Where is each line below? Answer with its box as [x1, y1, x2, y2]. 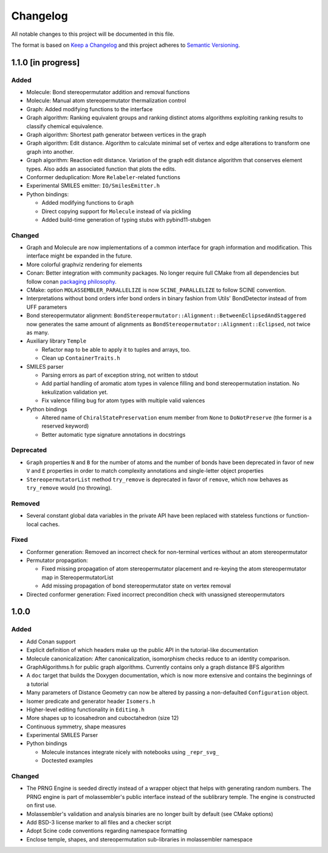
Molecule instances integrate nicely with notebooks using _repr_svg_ [41, 748, 219, 756]
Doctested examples [41, 757, 94, 764]
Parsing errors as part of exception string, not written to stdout [41, 371, 199, 379]
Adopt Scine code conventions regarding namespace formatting [26, 827, 188, 835]
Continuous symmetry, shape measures [26, 723, 126, 730]
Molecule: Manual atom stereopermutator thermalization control [26, 97, 186, 104]
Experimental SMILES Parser [26, 731, 98, 739]
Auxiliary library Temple [26, 337, 87, 344]
